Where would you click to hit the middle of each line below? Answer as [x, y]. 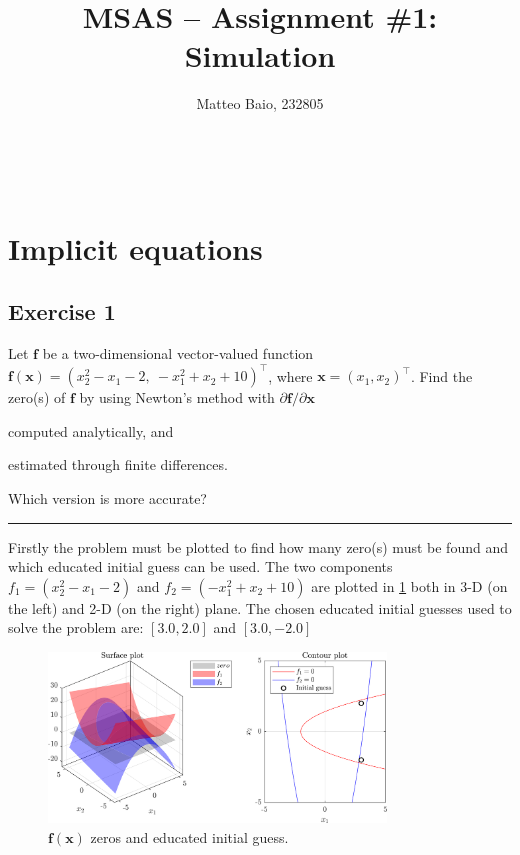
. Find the [441, 375]
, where [290, 375]
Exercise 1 [62, 311]
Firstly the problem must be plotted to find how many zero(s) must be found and [258, 546]
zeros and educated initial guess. [189, 836]
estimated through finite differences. [118, 464]
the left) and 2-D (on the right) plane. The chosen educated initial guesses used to [260, 607]
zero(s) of [37, 397]
